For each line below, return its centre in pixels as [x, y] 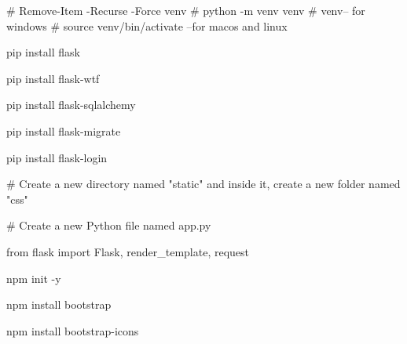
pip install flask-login [57, 157]
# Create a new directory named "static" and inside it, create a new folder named [203, 184]
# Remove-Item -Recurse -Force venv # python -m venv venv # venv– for [186, 10]
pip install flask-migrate [64, 130]
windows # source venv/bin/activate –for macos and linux [147, 25]
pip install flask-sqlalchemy [71, 105]
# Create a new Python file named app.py [109, 225]
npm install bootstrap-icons [73, 330]
